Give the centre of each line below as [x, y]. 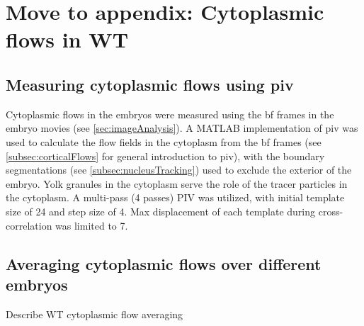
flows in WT [67, 39]
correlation [29, 225]
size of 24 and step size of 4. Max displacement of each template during [161, 211]
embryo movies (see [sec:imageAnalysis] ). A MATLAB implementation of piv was [182, 128]
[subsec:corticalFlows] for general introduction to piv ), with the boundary [165, 156]
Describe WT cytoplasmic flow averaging [95, 314]
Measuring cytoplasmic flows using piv [150, 84]
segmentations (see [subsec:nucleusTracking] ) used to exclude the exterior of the [179, 170]
